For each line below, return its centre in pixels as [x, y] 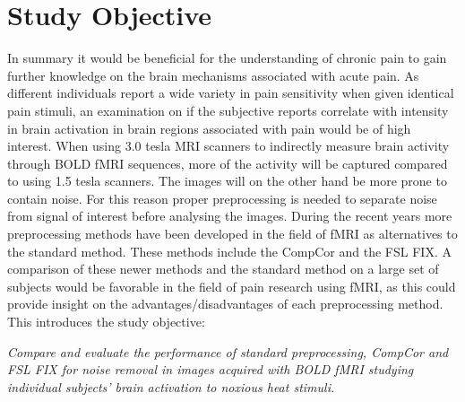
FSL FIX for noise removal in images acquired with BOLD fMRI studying [211, 369]
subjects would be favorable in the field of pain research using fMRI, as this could [232, 286]
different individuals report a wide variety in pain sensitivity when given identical [231, 93]
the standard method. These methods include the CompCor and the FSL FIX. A [229, 251]
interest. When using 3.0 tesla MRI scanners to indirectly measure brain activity [228, 146]
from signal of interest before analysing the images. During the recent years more [230, 216]
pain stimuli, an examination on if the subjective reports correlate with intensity [228, 110]
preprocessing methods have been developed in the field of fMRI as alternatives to [232, 234]
